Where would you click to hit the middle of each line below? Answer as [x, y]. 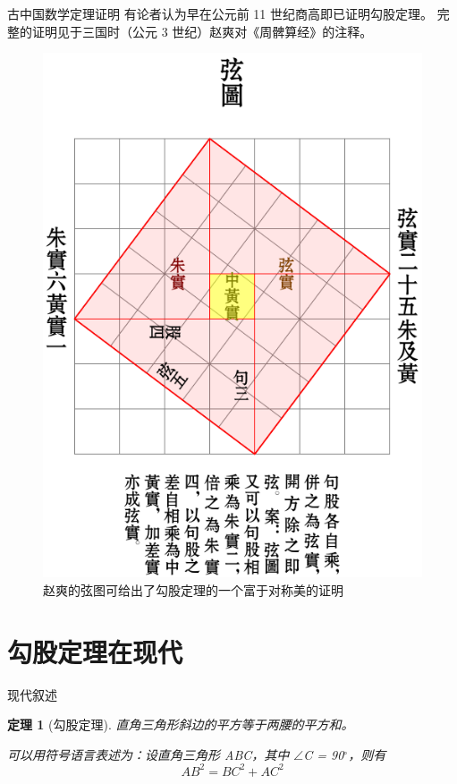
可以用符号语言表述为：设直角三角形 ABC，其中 [148, 754]
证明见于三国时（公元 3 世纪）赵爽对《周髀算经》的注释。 [202, 31]
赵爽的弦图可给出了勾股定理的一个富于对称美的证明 [193, 589]
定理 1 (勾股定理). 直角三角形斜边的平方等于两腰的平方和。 [181, 724]
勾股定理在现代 [95, 651]
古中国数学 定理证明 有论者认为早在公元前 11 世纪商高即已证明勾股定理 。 [220, 13]
